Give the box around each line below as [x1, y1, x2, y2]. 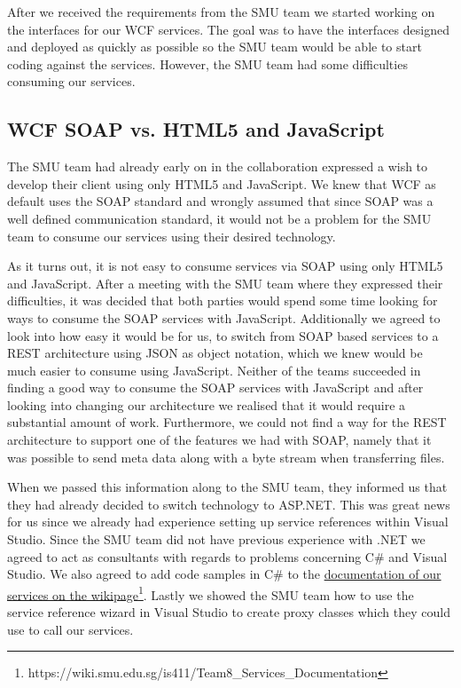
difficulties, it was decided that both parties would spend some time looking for [7, 291, 438, 310]
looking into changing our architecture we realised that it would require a [7, 395, 406, 414]
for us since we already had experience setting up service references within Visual [7, 512, 449, 531]
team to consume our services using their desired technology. [7, 226, 336, 245]
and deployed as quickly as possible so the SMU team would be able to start [7, 37, 422, 56]
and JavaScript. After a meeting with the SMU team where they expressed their [7, 273, 443, 292]
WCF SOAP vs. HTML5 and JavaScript [7, 115, 385, 143]
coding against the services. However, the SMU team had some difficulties [7, 54, 408, 73]
